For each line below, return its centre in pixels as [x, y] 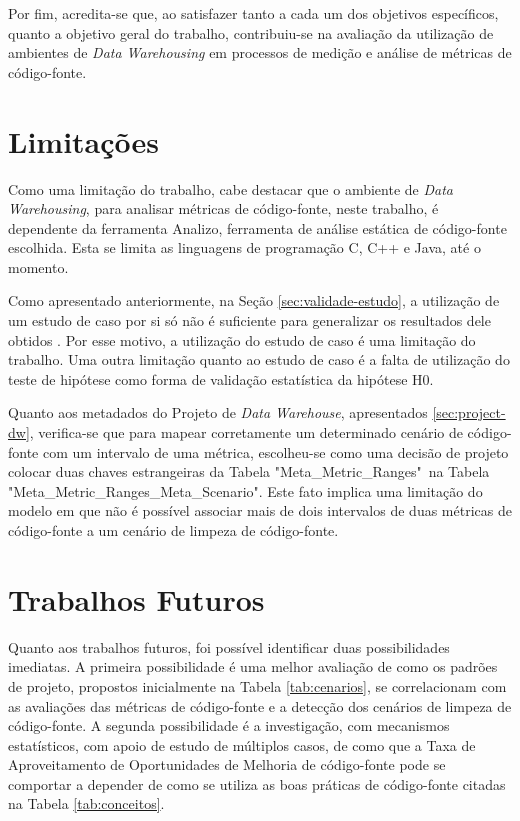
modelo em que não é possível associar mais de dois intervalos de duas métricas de [260, 510]
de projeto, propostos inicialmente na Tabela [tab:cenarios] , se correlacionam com [257, 685]
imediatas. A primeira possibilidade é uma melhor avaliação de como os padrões [253, 666]
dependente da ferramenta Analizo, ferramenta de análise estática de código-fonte [257, 227]
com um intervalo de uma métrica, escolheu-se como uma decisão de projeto [275, 451]
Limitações [84, 140]
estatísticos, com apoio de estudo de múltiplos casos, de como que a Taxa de [242, 744]
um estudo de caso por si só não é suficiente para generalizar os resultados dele [249, 320]
